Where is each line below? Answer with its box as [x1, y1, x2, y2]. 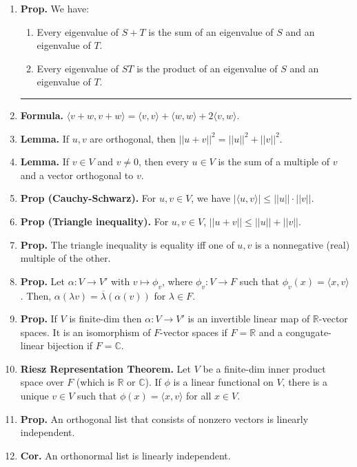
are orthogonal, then [90, 131, 176, 145]
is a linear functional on [173, 375, 274, 389]
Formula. [20, 107, 63, 122]
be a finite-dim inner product [203, 361, 326, 375]
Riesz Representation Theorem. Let [20, 361, 191, 375]
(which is [76, 375, 114, 389]
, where [161, 273, 193, 288]
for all [186, 388, 212, 403]
